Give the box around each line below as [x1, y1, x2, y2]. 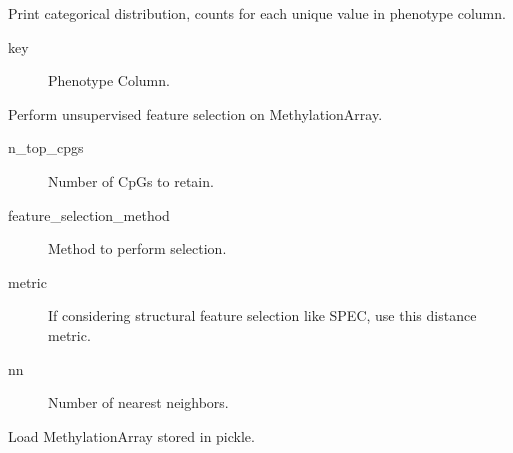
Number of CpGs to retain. [48, 170, 214, 191]
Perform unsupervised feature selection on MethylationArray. [8, 103, 383, 124]
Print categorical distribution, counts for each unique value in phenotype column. [8, 3, 506, 23]
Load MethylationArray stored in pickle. [8, 425, 255, 446]
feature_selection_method [8, 204, 170, 225]
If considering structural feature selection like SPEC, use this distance [48, 305, 477, 326]
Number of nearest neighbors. [48, 392, 229, 413]
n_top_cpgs [8, 137, 84, 158]
